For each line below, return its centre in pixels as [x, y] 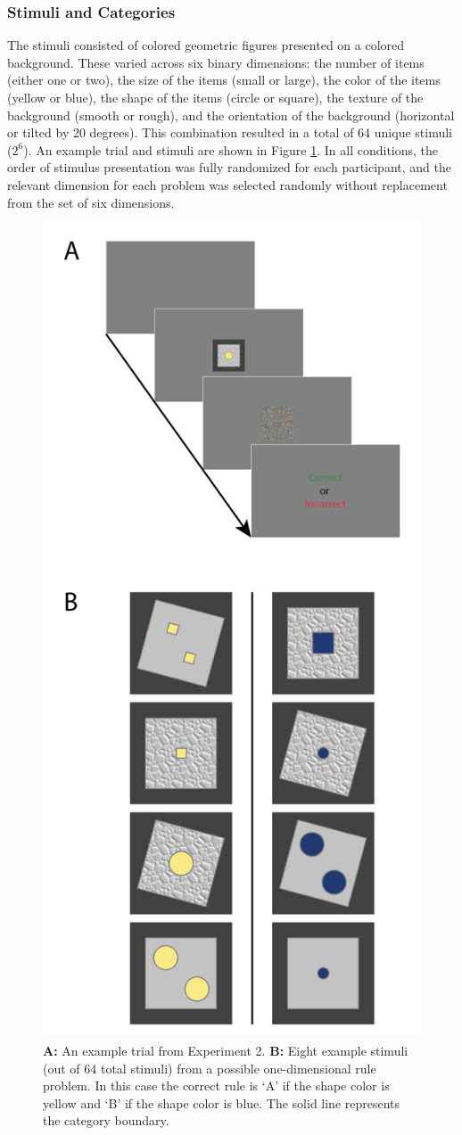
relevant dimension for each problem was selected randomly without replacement [227, 184]
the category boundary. [106, 1120]
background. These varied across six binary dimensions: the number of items [216, 62]
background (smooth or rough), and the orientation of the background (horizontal [231, 115]
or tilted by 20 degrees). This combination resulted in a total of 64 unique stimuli [230, 132]
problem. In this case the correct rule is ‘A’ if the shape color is [216, 1086]
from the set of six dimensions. [91, 202]
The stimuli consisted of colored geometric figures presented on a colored [206, 45]
